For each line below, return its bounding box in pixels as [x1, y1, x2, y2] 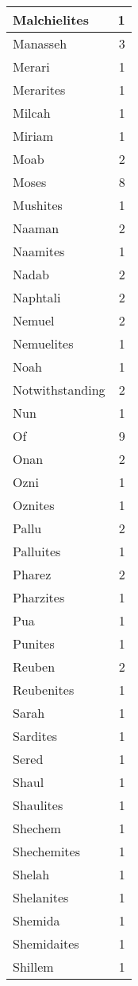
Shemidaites [13, 934, 79, 953]
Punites [13, 634, 55, 653]
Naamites [13, 242, 65, 260]
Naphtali [13, 288, 61, 306]
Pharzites [13, 588, 65, 606]
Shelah [13, 865, 50, 883]
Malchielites [13, 10, 90, 29]
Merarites [13, 80, 66, 99]
